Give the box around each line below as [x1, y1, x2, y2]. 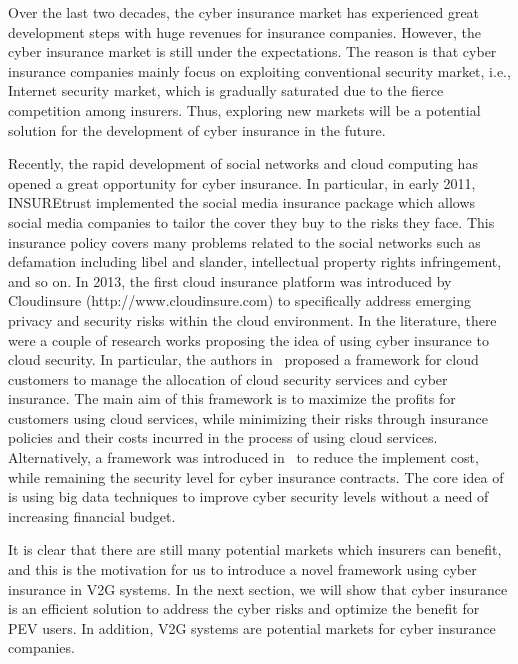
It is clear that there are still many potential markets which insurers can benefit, [8, 539, 502, 560]
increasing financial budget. [8, 505, 176, 526]
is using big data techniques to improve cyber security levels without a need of [8, 486, 489, 507]
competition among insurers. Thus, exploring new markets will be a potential [8, 99, 481, 120]
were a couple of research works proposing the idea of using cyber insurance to [8, 329, 489, 350]
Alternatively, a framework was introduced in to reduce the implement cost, [8, 447, 479, 468]
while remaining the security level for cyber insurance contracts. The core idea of [8, 466, 504, 487]
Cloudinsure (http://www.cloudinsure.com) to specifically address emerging [8, 290, 471, 311]
